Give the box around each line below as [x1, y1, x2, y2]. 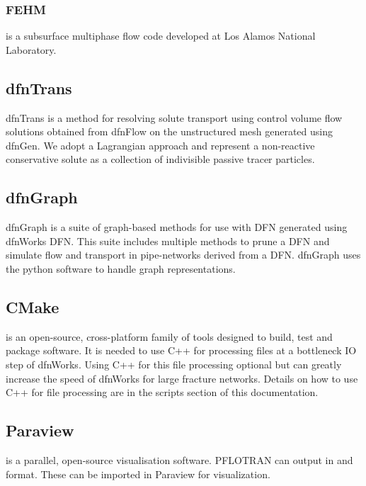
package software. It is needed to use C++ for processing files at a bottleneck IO [6, 343, 357, 358]
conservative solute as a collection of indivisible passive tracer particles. [6, 152, 315, 166]
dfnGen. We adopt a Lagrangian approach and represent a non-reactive [6, 137, 315, 152]
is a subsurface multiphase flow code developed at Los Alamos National [6, 28, 316, 43]
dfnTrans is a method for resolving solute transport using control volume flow [6, 110, 343, 125]
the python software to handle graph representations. [6, 261, 236, 276]
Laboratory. [6, 42, 57, 57]
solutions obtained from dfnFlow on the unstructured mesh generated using [6, 124, 333, 139]
